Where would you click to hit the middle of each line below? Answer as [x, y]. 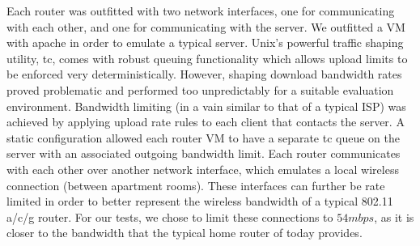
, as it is [394, 216]
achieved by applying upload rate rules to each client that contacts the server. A [206, 122]
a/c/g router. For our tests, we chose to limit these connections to [170, 216]
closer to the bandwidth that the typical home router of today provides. [185, 233]
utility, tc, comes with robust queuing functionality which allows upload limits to [207, 58]
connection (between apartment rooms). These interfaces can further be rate [196, 185]
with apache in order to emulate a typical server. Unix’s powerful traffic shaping [205, 42]
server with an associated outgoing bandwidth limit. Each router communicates [204, 153]
